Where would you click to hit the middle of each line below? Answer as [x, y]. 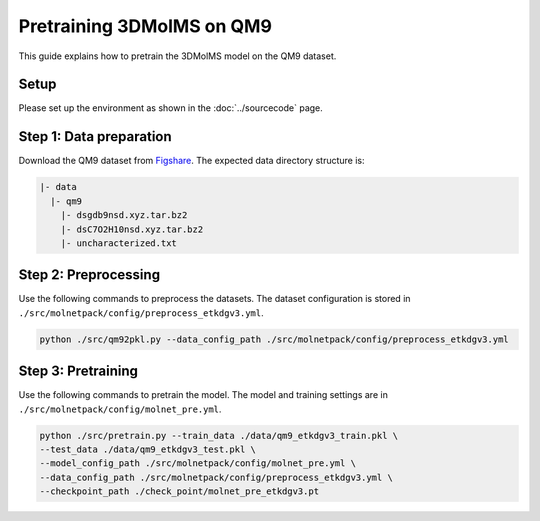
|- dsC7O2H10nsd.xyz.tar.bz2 [132, 229]
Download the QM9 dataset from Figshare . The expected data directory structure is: [191, 161]
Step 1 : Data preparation [95, 136]
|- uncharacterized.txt [118, 243]
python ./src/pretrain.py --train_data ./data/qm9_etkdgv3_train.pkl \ [219, 435]
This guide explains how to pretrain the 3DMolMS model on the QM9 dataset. [177, 56]
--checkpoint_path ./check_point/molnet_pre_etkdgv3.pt [179, 491]
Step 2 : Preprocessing [89, 275]
